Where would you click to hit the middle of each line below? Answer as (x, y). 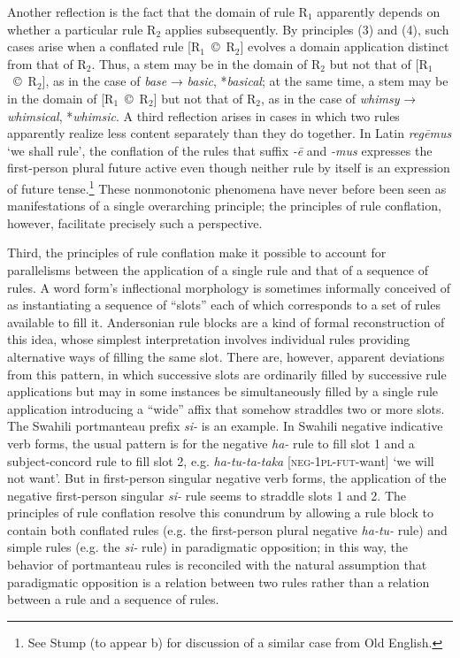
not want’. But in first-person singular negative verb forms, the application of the (227, 478)
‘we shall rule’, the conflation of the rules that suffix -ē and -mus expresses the (220, 150)
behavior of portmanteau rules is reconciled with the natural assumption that (217, 565)
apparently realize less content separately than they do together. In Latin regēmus (230, 133)
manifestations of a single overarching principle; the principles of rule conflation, (224, 206)
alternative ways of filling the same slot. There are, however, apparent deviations (226, 356)
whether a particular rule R (82, 29)
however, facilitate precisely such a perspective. (135, 222)
